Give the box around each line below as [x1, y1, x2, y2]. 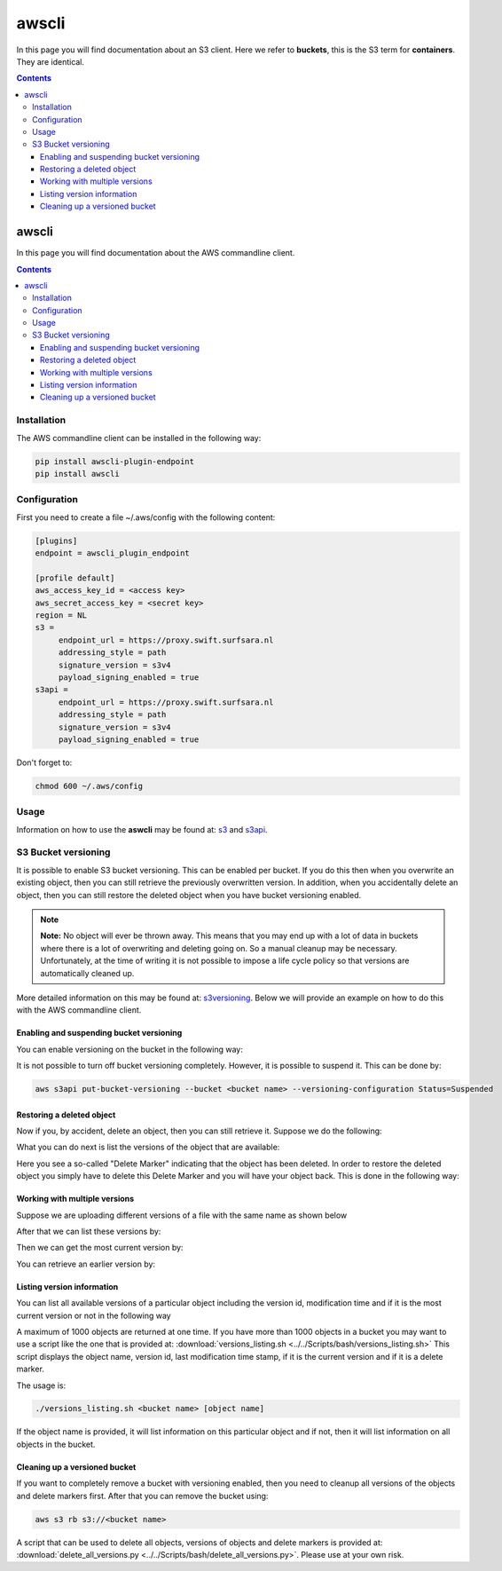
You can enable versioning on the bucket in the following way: [16, 1044, 244, 1054]
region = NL [35, 611, 88, 620]
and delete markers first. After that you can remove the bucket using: [16, 1490, 269, 1501]
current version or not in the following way [16, 1310, 172, 1321]
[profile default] [35, 572, 115, 583]
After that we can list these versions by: [16, 1226, 161, 1236]
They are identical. [16, 56, 84, 67]
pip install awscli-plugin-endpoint [35, 456, 195, 466]
